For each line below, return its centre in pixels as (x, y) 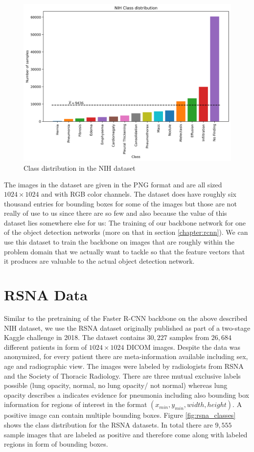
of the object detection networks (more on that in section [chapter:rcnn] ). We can (126, 232)
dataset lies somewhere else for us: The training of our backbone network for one (125, 222)
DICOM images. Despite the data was (183, 347)
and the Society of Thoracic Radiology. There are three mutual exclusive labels (122, 375)
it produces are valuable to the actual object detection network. (99, 261)
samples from (189, 337)
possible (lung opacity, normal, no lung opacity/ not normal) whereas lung (116, 385)
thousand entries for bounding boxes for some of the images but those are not (120, 203)
